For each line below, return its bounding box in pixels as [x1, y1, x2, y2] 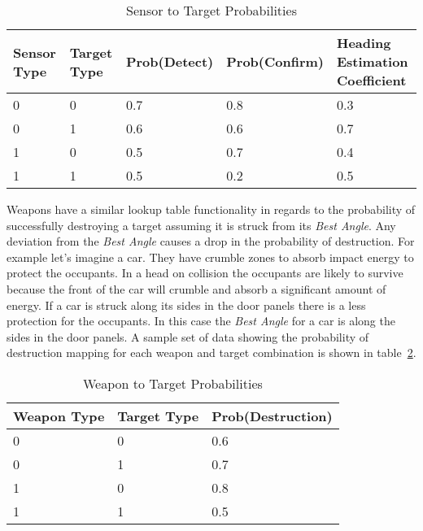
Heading [337, 33, 391, 52]
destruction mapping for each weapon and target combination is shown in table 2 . [7, 344, 416, 361]
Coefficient [337, 71, 407, 89]
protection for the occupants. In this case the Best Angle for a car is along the [7, 312, 395, 329]
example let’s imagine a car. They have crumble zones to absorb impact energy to [7, 248, 414, 265]
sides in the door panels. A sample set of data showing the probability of [7, 328, 369, 345]
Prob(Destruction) [211, 406, 333, 425]
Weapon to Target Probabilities [82, 373, 263, 393]
